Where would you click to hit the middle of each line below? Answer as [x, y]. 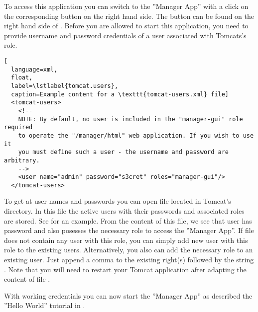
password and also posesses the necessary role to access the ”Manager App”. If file [129, 230]
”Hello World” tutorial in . [45, 305]
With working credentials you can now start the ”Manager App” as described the [128, 295]
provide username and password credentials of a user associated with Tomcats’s [125, 35]
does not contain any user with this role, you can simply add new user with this [126, 240]
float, [22, 78]
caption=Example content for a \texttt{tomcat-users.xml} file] [120, 94]
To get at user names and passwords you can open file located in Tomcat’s [118, 201]
